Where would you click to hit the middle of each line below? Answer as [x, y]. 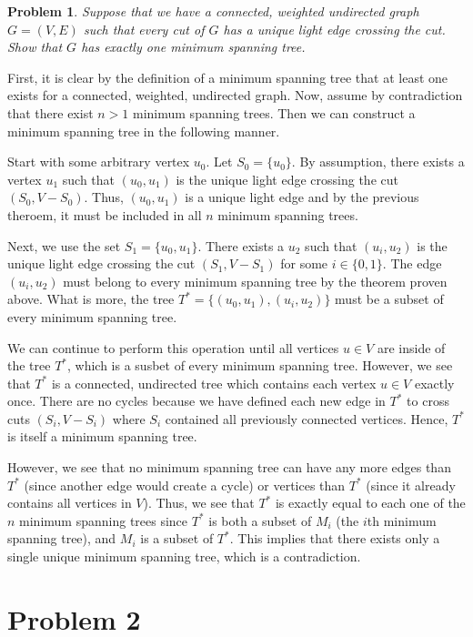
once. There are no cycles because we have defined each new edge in [196, 401]
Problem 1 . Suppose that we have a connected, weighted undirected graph [213, 11]
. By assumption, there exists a [378, 162]
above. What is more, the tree [91, 299]
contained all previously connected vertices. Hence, [307, 418]
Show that [35, 47]
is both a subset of [260, 520]
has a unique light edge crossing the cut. [334, 29]
